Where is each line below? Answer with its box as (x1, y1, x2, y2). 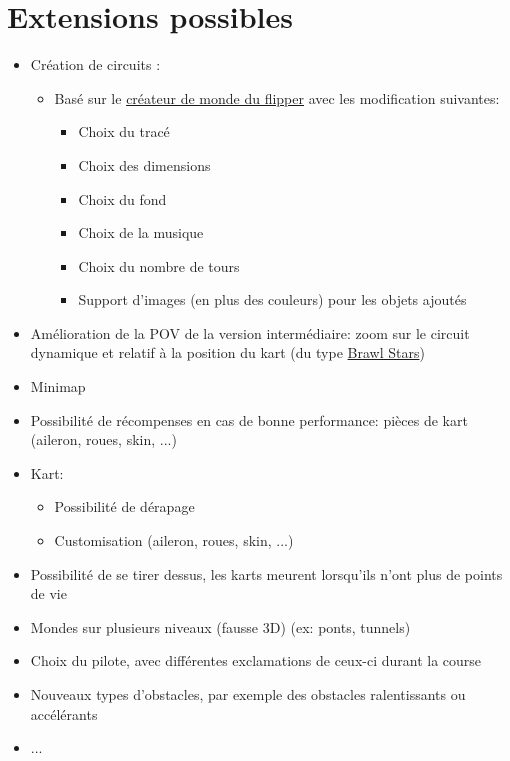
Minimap (30, 376, 86, 397)
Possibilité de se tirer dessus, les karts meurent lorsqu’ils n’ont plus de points (30, 563, 503, 584)
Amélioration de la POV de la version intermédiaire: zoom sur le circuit (30, 322, 470, 343)
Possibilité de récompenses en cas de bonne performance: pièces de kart (30, 409, 468, 430)
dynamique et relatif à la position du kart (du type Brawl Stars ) (30, 342, 425, 363)
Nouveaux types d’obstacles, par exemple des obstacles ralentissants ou (30, 684, 466, 704)
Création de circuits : (30, 54, 161, 75)
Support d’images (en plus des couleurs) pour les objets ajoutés (78, 289, 467, 310)
